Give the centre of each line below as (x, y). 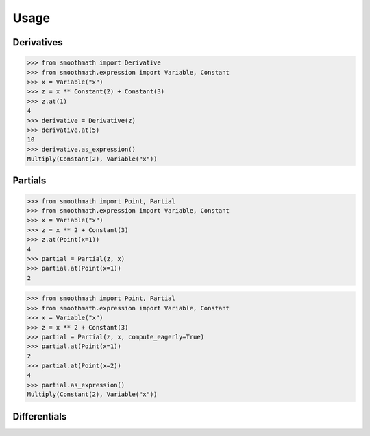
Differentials (40, 416)
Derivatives (38, 42)
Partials (29, 181)
